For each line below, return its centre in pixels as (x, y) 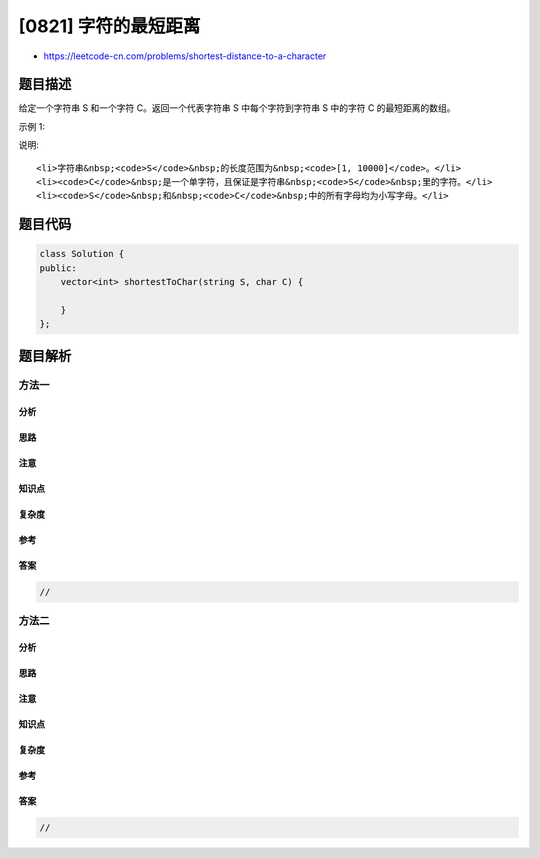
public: (58, 268)
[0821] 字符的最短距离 (109, 26)
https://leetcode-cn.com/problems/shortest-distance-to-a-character (185, 56)
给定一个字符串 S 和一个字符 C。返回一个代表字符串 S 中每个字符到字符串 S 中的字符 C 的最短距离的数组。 (237, 108)
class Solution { (82, 254)
